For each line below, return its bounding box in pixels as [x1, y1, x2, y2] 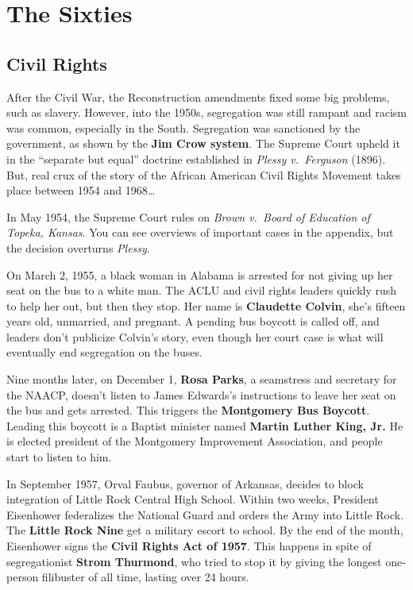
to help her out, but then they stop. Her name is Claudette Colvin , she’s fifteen [6, 297, 406, 314]
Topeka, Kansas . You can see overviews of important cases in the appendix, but [6, 224, 394, 241]
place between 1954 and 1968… [6, 182, 156, 199]
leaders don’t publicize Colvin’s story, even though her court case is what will [6, 328, 384, 345]
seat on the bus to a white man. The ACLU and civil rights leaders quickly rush [6, 282, 397, 299]
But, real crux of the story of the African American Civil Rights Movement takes [6, 166, 401, 183]
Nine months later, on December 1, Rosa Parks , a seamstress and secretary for [6, 371, 397, 388]
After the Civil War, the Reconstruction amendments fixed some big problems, [6, 88, 390, 105]
